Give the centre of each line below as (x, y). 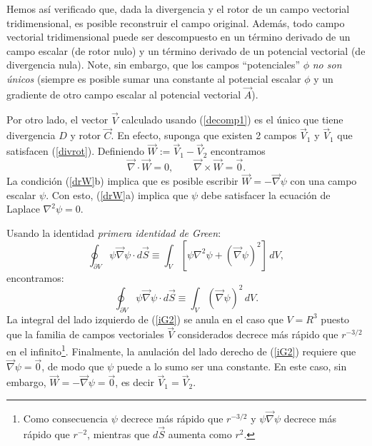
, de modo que (73, 366)
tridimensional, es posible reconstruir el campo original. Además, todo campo (176, 22)
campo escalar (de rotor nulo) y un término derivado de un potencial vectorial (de (186, 50)
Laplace (23, 209)
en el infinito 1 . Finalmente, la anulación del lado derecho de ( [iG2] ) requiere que (181, 350)
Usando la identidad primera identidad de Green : (114, 233)
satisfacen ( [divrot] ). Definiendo (75, 151)
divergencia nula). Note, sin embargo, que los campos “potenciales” (154, 65)
